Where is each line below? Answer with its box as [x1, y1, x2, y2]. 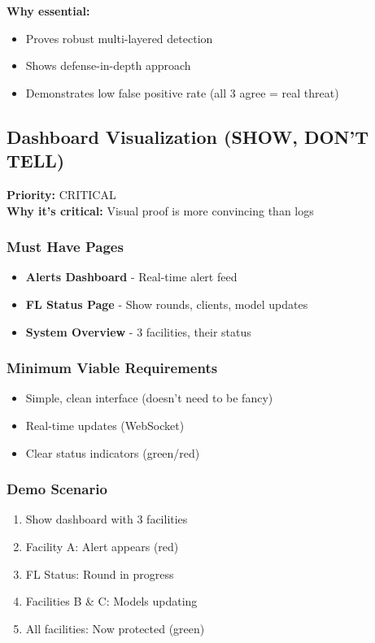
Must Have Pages [7, 237, 124, 257]
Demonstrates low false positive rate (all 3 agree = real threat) [25, 84, 339, 101]
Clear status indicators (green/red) [25, 444, 200, 461]
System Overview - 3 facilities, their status [25, 323, 251, 340]
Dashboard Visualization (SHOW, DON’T [7, 124, 368, 149]
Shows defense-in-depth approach [25, 57, 191, 74]
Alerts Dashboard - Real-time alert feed [25, 268, 238, 285]
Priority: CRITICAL [7, 185, 116, 202]
